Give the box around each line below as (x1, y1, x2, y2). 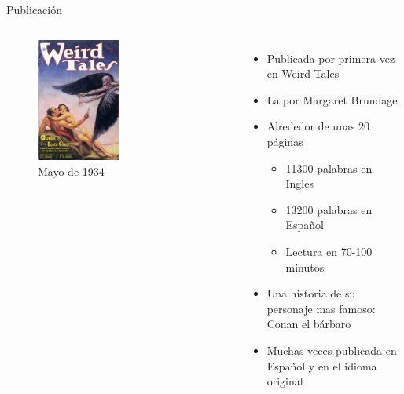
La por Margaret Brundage (266, 91, 398, 108)
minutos (285, 258, 325, 275)
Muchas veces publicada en (266, 341, 397, 358)
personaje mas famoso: (266, 300, 376, 316)
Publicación (6, 2, 62, 17)
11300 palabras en (285, 159, 373, 176)
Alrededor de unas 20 (266, 118, 370, 134)
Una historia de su (266, 285, 356, 301)
